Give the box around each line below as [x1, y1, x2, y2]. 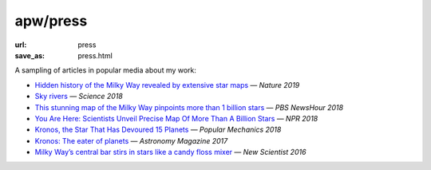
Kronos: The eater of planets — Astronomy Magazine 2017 [34, 136, 228, 145]
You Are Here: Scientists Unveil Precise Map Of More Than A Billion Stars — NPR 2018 [34, 113, 318, 123]
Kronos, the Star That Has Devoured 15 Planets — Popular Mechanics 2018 [34, 125, 282, 135]
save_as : [14, 50, 45, 60]
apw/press [14, 12, 88, 30]
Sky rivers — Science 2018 [34, 92, 123, 101]
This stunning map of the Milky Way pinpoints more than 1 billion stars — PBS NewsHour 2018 [34, 102, 343, 112]
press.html [77, 50, 113, 60]
